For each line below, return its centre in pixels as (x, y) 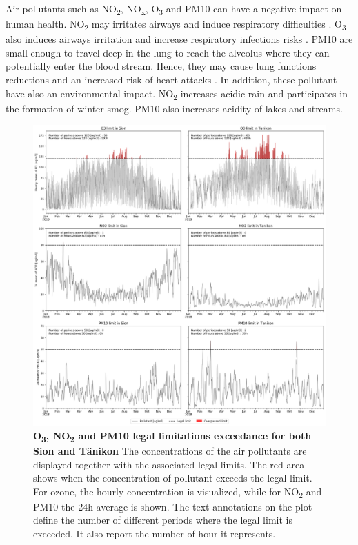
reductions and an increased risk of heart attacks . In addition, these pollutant (171, 80)
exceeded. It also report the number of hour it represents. (155, 534)
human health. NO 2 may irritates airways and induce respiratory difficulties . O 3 (176, 24)
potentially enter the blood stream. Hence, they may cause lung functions (161, 66)
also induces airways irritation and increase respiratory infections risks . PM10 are (179, 39)
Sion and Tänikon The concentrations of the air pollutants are (170, 450)
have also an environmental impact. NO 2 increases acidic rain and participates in (177, 94)
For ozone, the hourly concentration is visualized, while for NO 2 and (178, 492)
